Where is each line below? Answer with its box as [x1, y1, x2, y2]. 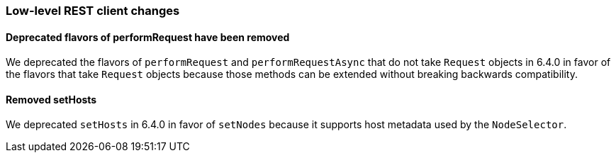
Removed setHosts [6, 93, 97, 106]
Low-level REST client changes [6, 4, 180, 18]
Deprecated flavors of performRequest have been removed [6, 30, 290, 43]
